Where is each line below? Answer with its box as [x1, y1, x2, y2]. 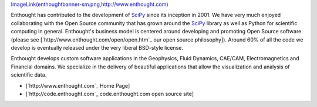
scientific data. [11, 71, 47, 78]
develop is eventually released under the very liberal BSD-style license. [11, 44, 183, 51]
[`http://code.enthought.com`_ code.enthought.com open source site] [25, 90, 194, 97]
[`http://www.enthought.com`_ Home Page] [25, 82, 130, 89]
